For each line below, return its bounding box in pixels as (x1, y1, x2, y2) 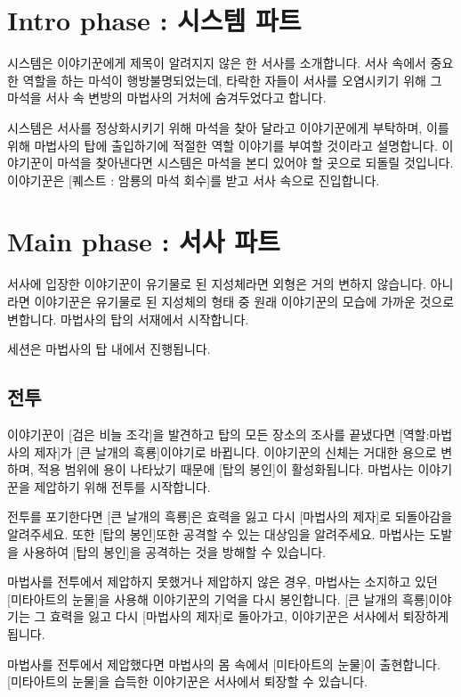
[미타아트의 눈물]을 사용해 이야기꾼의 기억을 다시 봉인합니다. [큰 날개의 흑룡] (7, 589, 429, 608)
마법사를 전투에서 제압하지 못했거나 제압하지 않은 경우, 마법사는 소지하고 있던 (7, 572, 438, 591)
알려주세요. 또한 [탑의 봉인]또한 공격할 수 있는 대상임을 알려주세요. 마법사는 (7, 524, 425, 543)
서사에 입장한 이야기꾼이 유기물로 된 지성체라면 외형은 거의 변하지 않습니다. (7, 275, 426, 293)
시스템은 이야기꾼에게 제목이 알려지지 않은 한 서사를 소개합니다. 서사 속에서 (7, 53, 426, 72)
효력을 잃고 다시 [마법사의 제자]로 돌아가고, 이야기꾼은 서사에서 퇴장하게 (49, 607, 449, 626)
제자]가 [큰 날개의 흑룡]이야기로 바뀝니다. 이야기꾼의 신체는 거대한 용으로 (34, 442, 437, 461)
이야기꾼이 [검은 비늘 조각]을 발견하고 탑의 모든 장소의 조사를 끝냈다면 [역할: (7, 424, 430, 443)
